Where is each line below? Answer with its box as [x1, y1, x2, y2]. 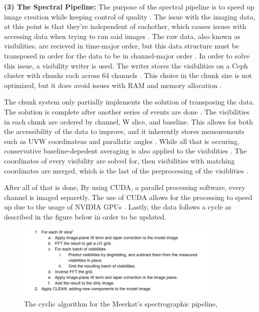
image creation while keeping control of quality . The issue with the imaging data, [4, 11, 255, 21]
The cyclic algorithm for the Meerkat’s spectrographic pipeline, [24, 298, 217, 309]
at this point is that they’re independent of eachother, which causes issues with [4, 21, 246, 31]
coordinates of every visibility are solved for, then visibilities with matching [4, 155, 235, 165]
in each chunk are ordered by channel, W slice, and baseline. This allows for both [4, 116, 253, 126]
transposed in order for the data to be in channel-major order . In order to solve [4, 50, 250, 60]
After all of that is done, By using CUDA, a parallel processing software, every [4, 182, 245, 192]
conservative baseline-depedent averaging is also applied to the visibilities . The [4, 145, 247, 156]
